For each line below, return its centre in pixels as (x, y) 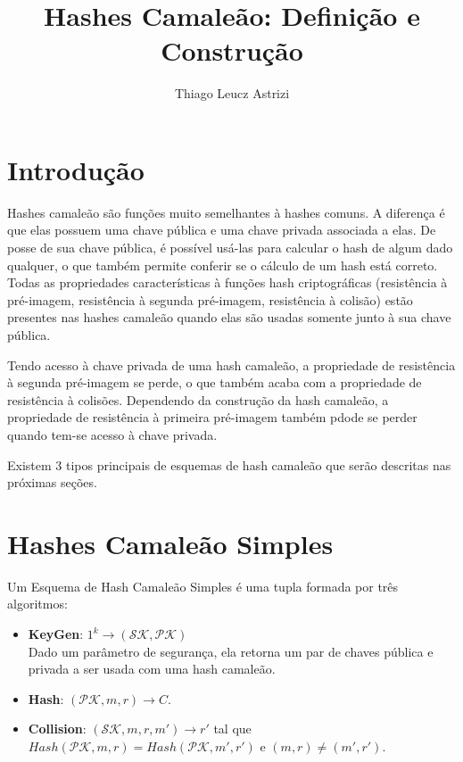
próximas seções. (52, 482)
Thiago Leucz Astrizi (232, 93)
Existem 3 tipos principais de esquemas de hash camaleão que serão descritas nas (229, 464)
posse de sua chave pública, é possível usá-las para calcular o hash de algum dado (230, 248)
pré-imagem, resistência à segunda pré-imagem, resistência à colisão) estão (210, 299)
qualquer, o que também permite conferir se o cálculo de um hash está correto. (223, 265)
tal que (232, 729)
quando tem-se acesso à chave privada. (112, 434)
